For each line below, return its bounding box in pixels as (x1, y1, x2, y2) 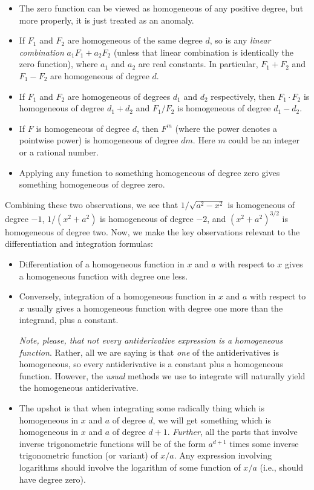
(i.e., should (260, 460, 304, 473)
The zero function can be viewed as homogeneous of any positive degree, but (19, 2, 304, 14)
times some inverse (229, 437, 299, 449)
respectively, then (211, 90, 275, 102)
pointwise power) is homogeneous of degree (19, 134, 178, 146)
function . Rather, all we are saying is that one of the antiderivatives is (19, 345, 279, 358)
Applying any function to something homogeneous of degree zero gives (19, 166, 280, 178)
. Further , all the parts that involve (167, 425, 298, 438)
